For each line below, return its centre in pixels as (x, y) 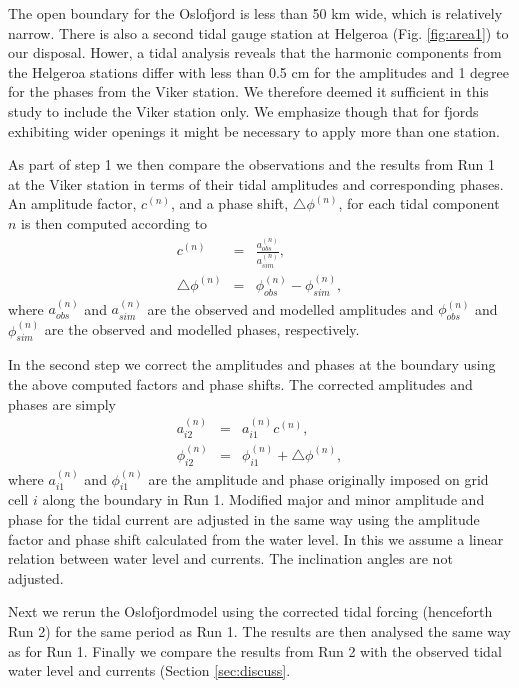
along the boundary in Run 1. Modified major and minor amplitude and (263, 499)
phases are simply (62, 403)
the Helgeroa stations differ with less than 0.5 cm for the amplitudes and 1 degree (259, 71)
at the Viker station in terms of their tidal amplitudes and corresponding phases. (256, 183)
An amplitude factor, (72, 203)
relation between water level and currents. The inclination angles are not (230, 558)
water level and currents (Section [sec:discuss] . (149, 670)
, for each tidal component (419, 203)
